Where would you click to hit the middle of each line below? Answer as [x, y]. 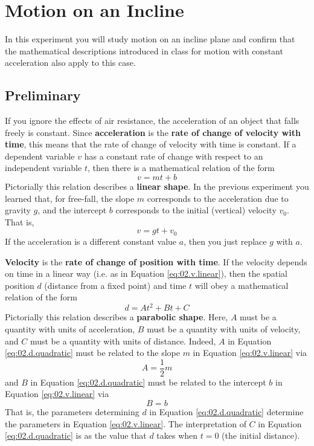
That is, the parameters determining [72, 412]
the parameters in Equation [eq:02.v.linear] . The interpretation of [126, 423]
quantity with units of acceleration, [70, 328]
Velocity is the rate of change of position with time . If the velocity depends [156, 261]
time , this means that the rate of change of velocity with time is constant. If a [151, 144]
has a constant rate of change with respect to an [174, 156]
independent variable [43, 168]
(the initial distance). [261, 435]
